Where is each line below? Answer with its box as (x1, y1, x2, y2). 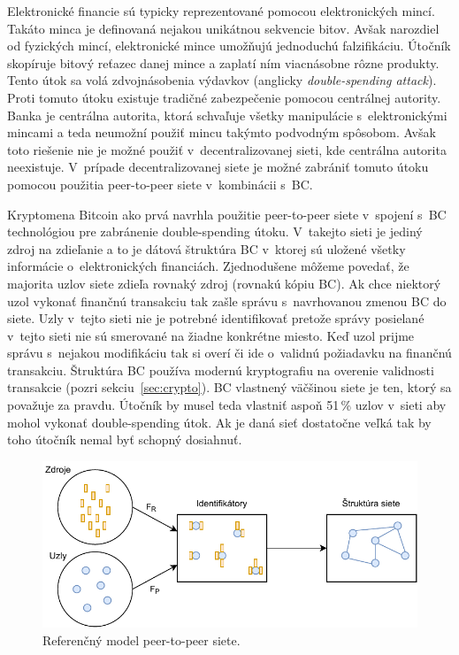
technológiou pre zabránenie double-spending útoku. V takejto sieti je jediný (7, 222, 423, 241)
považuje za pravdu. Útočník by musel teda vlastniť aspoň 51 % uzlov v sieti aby (7, 396, 447, 414)
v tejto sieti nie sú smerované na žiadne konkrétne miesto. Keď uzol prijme (7, 326, 415, 344)
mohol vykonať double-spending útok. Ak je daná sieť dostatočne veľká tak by (7, 412, 432, 431)
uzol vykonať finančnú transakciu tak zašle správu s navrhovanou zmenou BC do (7, 291, 447, 310)
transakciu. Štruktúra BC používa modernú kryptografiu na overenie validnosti (7, 360, 434, 379)
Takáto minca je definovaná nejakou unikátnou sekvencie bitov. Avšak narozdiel (7, 19, 440, 37)
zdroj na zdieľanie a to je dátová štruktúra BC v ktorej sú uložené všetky (7, 239, 406, 258)
